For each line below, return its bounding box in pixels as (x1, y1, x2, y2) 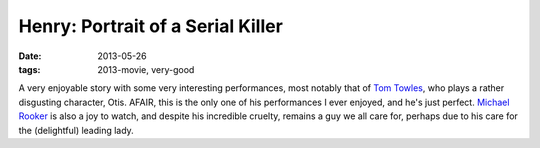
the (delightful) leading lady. (18, 124, 134, 136)
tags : (18, 63, 41, 75)
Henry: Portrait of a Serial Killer (18, 15, 284, 37)
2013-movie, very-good (97, 63, 195, 75)
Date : (18, 50, 42, 62)
